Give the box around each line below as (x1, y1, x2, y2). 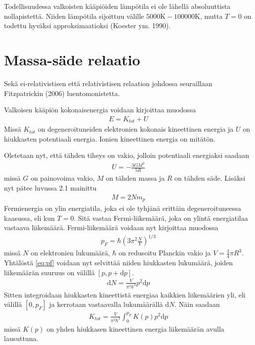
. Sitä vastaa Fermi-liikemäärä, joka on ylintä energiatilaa (74, 212, 248, 223)
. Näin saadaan (174, 299, 220, 309)
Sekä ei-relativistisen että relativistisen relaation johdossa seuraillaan (4, 78, 212, 88)
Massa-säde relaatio (4, 49, 140, 69)
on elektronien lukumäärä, (31, 247, 110, 258)
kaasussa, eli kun (4, 212, 55, 223)
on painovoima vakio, (30, 173, 95, 183)
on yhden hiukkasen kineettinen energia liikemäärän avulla (46, 323, 224, 334)
